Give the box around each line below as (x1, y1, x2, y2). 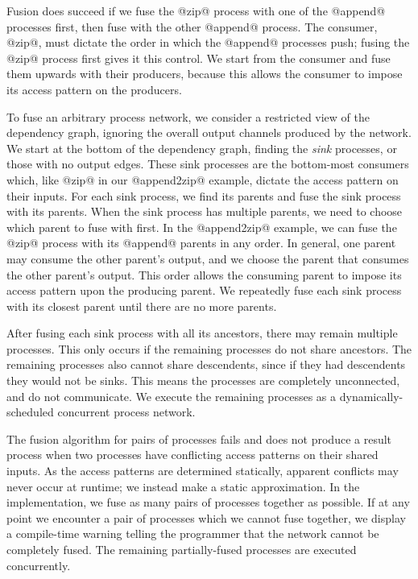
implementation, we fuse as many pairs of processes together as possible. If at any (6, 494, 410, 511)
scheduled (6, 403, 54, 420)
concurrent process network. (57, 403, 196, 420)
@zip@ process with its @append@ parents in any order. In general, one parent (6, 234, 396, 251)
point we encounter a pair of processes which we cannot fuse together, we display (6, 509, 406, 526)
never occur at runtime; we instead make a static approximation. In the (6, 478, 360, 494)
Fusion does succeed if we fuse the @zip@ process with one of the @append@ (6, 2, 386, 19)
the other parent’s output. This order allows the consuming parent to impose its (6, 266, 402, 283)
